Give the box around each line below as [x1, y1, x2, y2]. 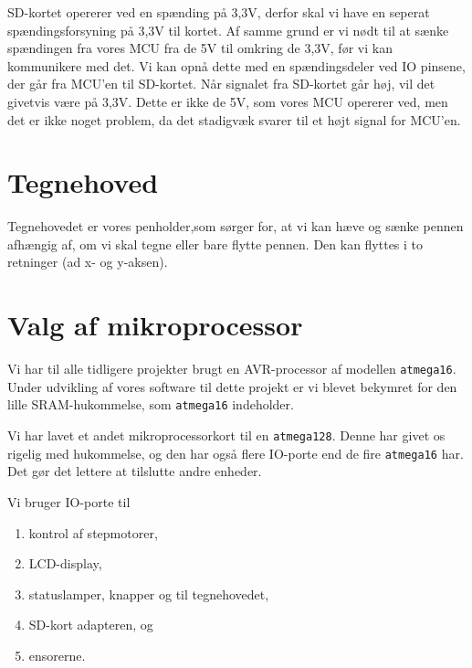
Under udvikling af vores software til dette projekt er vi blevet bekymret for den [7, 376, 457, 396]
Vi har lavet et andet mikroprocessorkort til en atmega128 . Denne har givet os [7, 426, 446, 445]
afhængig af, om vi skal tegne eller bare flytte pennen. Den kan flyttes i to [7, 234, 424, 253]
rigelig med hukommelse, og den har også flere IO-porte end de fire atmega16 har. [7, 443, 464, 462]
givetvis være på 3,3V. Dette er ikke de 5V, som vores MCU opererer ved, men [7, 91, 448, 111]
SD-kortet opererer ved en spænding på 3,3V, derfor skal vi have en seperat [7, 3, 430, 21]
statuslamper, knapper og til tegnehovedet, [28, 584, 269, 603]
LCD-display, [28, 554, 102, 573]
